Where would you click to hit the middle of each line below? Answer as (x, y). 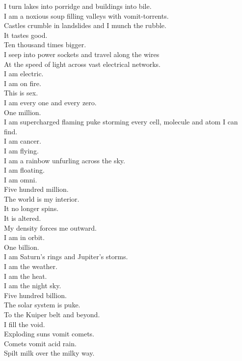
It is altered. (23, 218)
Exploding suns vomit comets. (49, 334)
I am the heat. (26, 276)
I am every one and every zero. (50, 102)
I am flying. (21, 150)
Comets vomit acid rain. (40, 343)
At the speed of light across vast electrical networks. (82, 64)
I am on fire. (23, 83)
